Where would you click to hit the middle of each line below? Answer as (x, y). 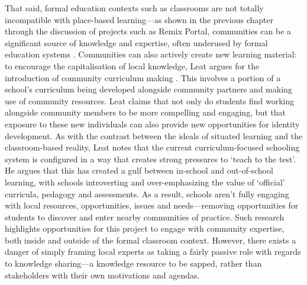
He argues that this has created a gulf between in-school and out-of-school (139, 170)
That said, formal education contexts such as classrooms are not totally (134, 8)
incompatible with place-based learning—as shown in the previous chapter (139, 19)
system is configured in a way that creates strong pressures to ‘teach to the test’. (151, 158)
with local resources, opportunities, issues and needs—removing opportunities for (152, 205)
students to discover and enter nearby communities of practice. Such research (145, 217)
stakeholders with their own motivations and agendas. (102, 275)
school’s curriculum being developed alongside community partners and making (148, 89)
